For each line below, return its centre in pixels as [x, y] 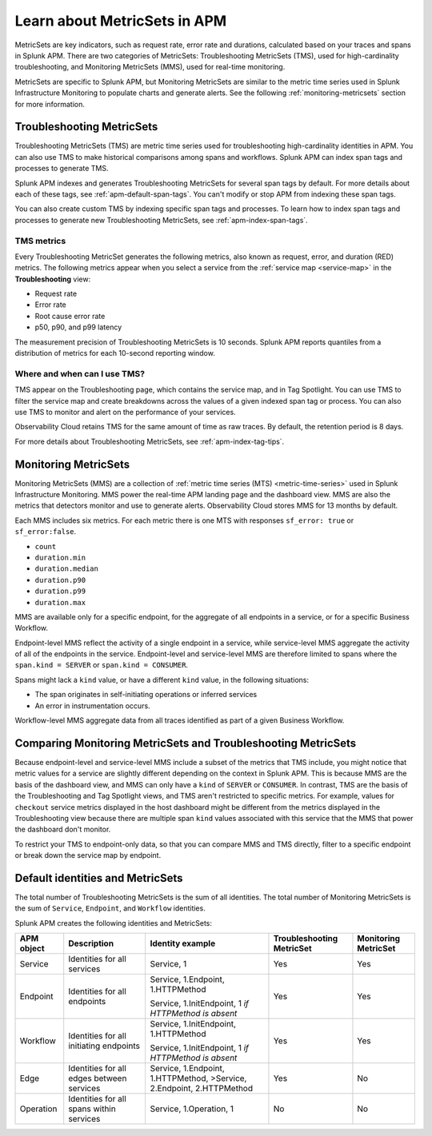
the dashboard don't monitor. [63, 829]
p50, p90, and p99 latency [78, 327]
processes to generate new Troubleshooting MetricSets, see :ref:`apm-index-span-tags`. [161, 220]
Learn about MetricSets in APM [121, 21]
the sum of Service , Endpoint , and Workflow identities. [110, 908]
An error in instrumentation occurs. [93, 706]
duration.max [60, 602]
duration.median [67, 569]
